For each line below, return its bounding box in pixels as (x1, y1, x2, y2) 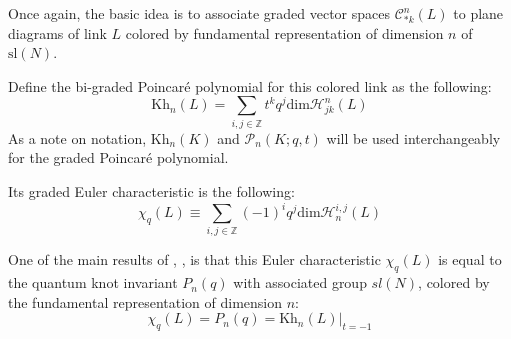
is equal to (438, 249, 502, 270)
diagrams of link (8, 22, 107, 43)
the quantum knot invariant (8, 272, 178, 293)
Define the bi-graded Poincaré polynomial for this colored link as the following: (8, 75, 492, 96)
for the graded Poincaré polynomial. (8, 147, 229, 168)
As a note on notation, (8, 127, 147, 148)
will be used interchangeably (326, 127, 501, 148)
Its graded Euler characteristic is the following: (8, 180, 295, 201)
